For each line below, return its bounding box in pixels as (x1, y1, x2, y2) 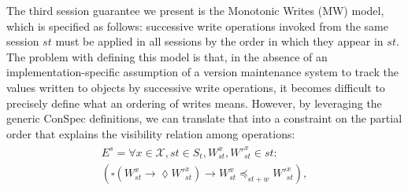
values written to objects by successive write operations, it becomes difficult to (6, 79, 385, 95)
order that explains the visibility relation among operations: (6, 125, 295, 141)
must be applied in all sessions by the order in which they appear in (55, 33, 384, 50)
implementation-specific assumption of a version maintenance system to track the (6, 64, 399, 80)
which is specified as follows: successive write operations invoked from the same (6, 17, 388, 34)
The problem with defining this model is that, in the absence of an (6, 48, 328, 64)
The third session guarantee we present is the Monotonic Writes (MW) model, (6, 2, 384, 18)
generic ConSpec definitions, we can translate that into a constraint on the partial (6, 110, 402, 127)
